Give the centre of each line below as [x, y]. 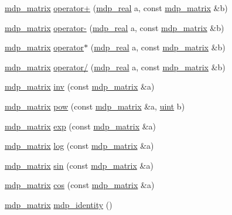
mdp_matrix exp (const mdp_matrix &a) [81, 126]
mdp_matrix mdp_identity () [59, 204]
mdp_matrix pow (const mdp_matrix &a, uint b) [95, 106]
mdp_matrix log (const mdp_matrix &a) [79, 146]
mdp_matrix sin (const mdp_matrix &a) [79, 165]
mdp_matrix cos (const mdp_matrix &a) [80, 185]
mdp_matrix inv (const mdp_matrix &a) [80, 86]
